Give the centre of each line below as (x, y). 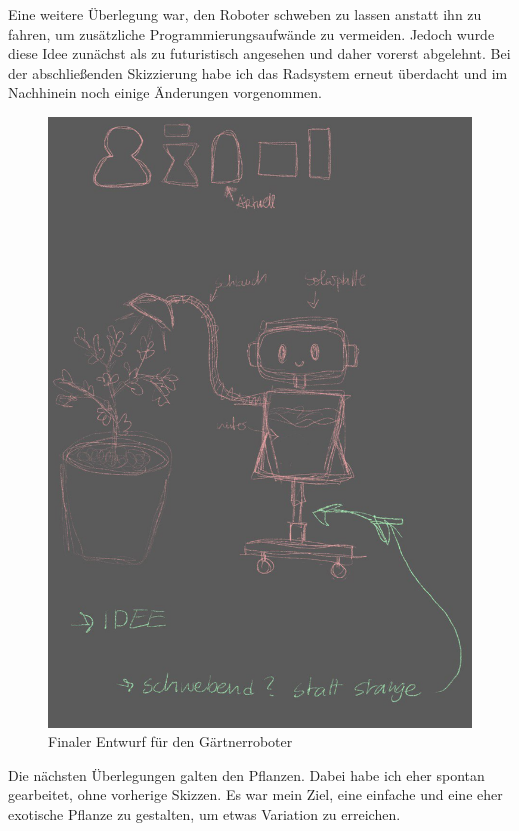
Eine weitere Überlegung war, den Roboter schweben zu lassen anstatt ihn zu (245, 14)
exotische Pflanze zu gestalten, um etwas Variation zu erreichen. (204, 813)
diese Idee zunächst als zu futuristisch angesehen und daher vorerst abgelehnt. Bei (259, 53)
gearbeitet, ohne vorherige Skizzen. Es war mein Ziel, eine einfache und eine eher (255, 794)
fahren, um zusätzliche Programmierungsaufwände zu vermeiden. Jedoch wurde (251, 33)
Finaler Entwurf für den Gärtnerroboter (170, 741)
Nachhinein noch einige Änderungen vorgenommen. (165, 92)
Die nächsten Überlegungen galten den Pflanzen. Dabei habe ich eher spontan (246, 774)
